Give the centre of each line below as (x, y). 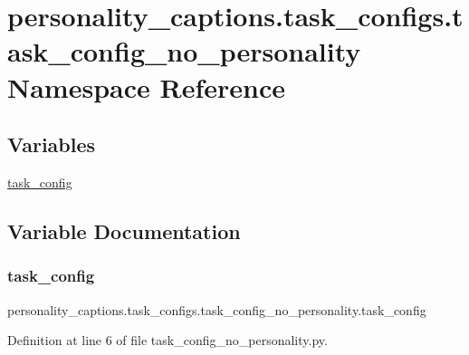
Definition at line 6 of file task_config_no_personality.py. (167, 340)
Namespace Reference (146, 86)
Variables (52, 144)
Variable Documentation (124, 230)
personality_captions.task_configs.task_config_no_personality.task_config (217, 309)
